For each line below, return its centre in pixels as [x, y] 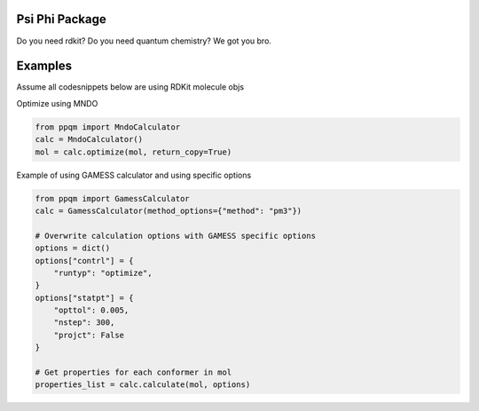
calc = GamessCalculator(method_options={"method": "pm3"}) [169, 210]
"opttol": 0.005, [91, 310]
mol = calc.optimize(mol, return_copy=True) [133, 152]
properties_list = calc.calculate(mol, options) [143, 385]
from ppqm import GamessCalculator [112, 198]
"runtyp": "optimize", [103, 273]
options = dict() [73, 248]
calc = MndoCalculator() [89, 139]
